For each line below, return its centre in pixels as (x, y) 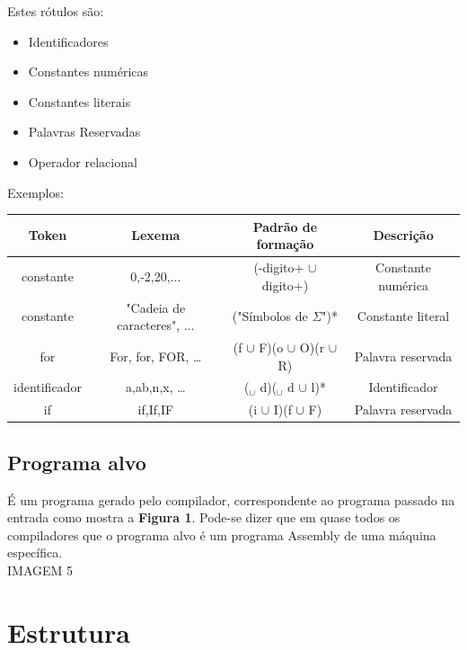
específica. (35, 552)
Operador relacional (83, 161)
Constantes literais (79, 101)
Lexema (156, 235)
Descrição (403, 235)
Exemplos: (35, 192)
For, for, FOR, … (156, 356)
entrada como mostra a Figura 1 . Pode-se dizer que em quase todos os (204, 517)
